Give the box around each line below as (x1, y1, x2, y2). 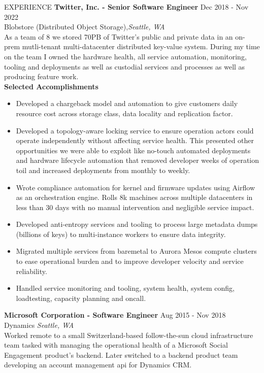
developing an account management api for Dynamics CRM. (4, 359, 192, 370)
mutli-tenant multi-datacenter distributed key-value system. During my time (22, 41, 260, 52)
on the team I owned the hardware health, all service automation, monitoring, (4, 51, 247, 61)
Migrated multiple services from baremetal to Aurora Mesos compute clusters (16, 246, 257, 256)
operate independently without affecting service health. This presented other (16, 135, 254, 146)
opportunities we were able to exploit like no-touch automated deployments (16, 145, 251, 155)
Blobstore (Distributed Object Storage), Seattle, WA (4, 21, 165, 32)
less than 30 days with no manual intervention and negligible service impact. (16, 201, 254, 212)
